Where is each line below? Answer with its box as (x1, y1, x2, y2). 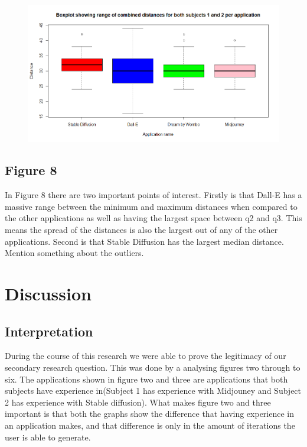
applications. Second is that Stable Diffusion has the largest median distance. (5, 235, 284, 247)
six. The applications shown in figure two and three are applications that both (5, 372, 288, 385)
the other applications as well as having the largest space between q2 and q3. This (5, 212, 302, 224)
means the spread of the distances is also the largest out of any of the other (5, 223, 278, 236)
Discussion (5, 281, 92, 306)
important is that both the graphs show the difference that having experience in (5, 407, 295, 420)
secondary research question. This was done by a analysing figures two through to (5, 361, 301, 374)
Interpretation (5, 322, 93, 340)
